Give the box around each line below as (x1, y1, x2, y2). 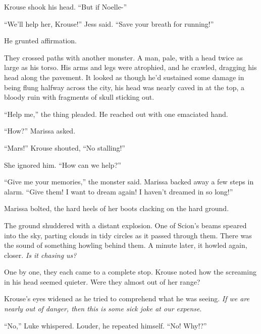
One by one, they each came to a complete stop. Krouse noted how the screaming (4, 266, 256, 277)
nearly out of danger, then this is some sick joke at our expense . (4, 303, 202, 314)
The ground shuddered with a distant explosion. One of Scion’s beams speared (4, 220, 247, 230)
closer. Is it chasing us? (4, 249, 77, 260)
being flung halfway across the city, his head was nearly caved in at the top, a (4, 82, 244, 92)
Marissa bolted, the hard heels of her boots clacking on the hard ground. (4, 203, 229, 214)
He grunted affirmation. (4, 35, 77, 46)
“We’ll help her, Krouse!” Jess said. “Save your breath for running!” (4, 18, 214, 29)
